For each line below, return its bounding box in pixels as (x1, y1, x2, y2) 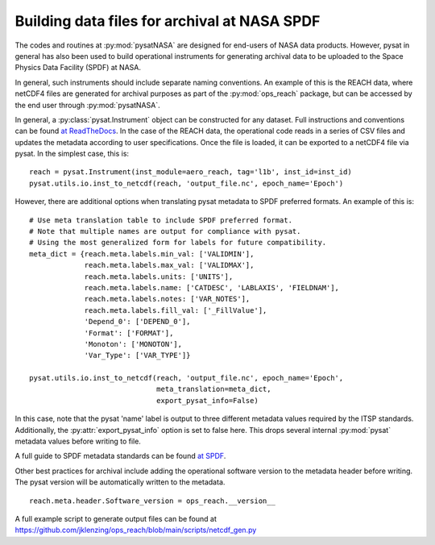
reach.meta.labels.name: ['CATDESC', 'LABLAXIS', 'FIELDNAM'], (84, 283, 340, 292)
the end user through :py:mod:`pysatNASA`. (14, 100, 160, 110)
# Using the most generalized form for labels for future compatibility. (29, 238, 327, 248)
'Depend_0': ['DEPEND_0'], (84, 317, 191, 327)
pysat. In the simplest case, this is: (14, 149, 129, 159)
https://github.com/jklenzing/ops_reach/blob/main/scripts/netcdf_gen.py (14, 525, 257, 535)
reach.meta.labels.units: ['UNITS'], (84, 272, 234, 281)
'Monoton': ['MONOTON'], (84, 339, 183, 348)
